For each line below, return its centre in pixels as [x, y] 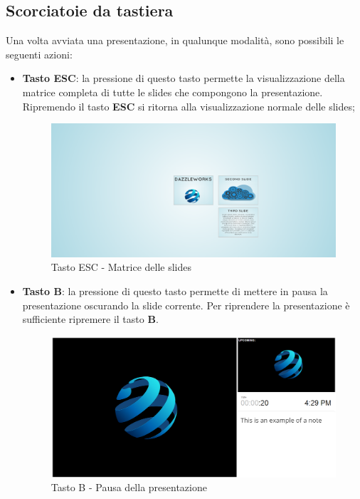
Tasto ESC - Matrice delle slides [121, 267]
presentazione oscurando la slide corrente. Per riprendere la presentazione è [186, 305]
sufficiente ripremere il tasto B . [90, 319]
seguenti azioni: [39, 54]
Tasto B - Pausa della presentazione [129, 487]
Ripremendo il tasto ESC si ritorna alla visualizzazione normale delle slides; [189, 106]
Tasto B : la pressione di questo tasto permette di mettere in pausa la [175, 290]
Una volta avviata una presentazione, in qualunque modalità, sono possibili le [175, 40]
